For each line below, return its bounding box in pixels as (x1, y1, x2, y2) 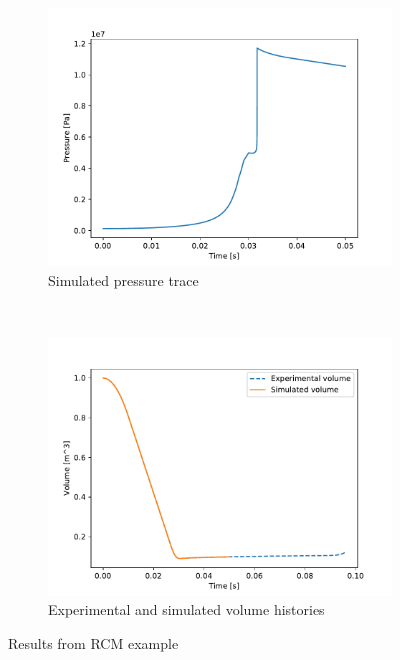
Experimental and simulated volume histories (48, 599, 325, 620)
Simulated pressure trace (48, 269, 199, 290)
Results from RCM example (8, 632, 179, 653)
